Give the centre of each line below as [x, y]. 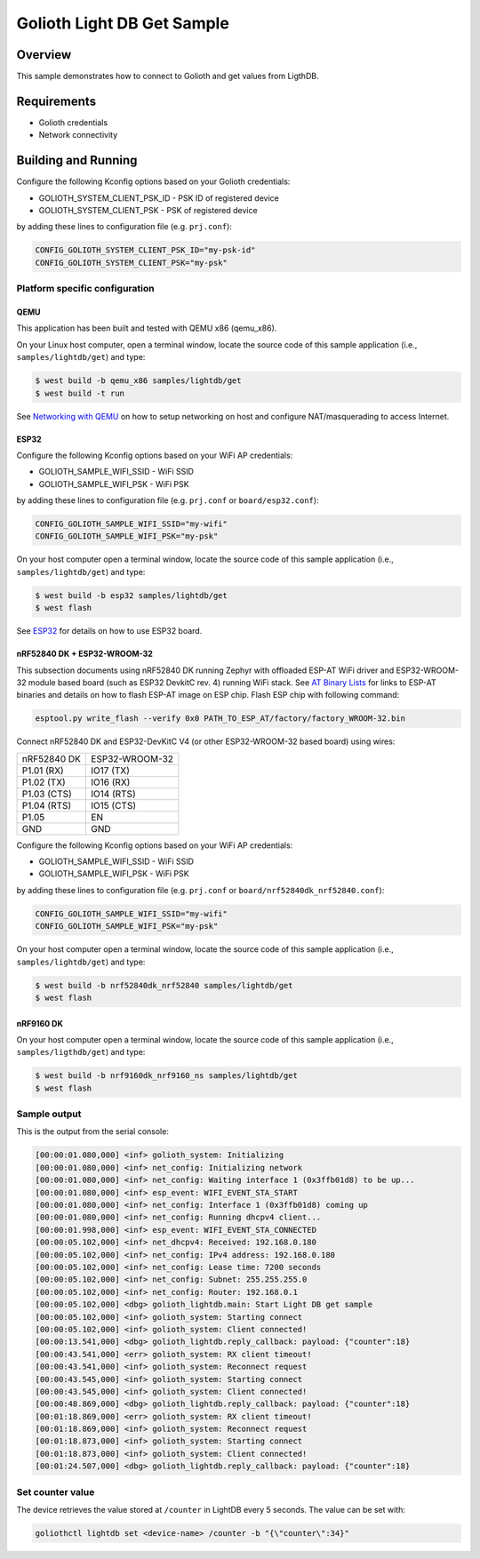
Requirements [56, 101]
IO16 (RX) [110, 782]
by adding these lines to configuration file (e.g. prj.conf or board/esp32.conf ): [168, 500]
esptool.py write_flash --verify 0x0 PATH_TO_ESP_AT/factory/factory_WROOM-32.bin [220, 719]
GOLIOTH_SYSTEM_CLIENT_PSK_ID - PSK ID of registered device [159, 198]
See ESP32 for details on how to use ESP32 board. [109, 631]
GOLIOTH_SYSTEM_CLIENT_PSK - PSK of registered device [148, 211]
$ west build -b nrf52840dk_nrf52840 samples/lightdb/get [164, 985]
